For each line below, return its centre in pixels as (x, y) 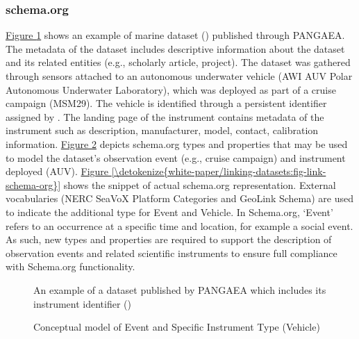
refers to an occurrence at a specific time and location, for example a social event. (179, 225)
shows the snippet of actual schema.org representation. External (200, 184)
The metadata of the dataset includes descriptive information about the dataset (175, 48)
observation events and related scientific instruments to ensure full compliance (172, 253)
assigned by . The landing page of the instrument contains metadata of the (165, 116)
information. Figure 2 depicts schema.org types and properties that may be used (177, 143)
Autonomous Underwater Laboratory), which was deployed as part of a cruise (171, 89)
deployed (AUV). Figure (57, 171)
